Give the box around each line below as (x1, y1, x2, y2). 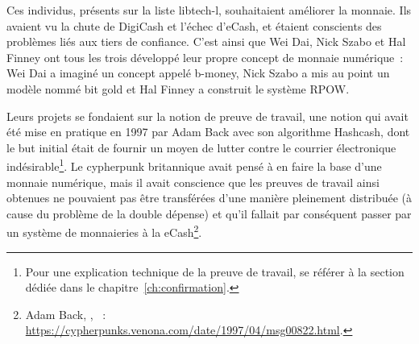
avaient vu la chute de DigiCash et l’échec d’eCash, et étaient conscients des (6, 17, 382, 34)
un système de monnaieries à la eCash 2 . (6, 222, 202, 241)
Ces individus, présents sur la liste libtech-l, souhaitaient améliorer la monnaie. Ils (6, 2, 412, 18)
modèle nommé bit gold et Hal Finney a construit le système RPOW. (6, 80, 350, 97)
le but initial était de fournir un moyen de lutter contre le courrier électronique (6, 139, 396, 155)
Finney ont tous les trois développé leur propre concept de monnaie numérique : (6, 48, 404, 65)
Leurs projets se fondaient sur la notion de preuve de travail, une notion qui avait (6, 107, 409, 124)
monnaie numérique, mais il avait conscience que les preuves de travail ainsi (6, 173, 380, 190)
